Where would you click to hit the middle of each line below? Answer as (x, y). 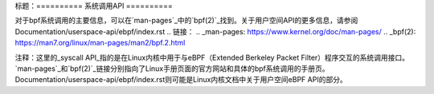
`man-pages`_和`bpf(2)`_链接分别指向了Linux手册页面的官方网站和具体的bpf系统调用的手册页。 (172, 69)
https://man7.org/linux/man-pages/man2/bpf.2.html (100, 43)
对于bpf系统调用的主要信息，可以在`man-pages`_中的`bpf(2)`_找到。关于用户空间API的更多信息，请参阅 (186, 21)
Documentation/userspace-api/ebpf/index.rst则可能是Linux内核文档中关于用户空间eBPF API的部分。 (181, 80)
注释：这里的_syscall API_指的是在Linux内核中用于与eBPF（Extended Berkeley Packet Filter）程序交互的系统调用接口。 (212, 57)
